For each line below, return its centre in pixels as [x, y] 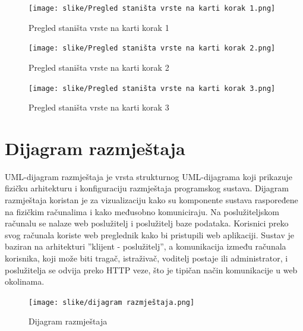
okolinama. [25, 281]
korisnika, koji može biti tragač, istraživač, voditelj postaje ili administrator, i [146, 258]
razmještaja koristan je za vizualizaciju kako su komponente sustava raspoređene [151, 200]
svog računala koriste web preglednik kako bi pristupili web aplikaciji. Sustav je [150, 234]
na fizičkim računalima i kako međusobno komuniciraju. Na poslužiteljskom [142, 211]
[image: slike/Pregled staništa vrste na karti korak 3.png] [152, 88]
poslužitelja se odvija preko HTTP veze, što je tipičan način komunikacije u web [151, 269]
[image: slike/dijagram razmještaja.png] [112, 302]
